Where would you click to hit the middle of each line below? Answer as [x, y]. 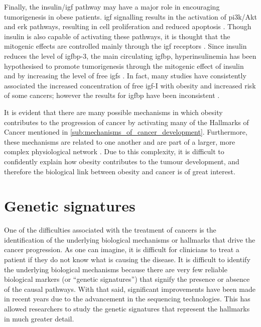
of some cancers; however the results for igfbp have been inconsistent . [112, 95]
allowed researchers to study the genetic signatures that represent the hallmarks [127, 308]
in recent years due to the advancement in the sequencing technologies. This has [127, 299]
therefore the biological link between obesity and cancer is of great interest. [120, 171]
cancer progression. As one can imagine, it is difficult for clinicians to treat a [122, 249]
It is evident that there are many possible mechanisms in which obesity [113, 112]
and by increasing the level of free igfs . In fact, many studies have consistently [125, 76]
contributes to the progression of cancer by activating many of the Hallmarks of [126, 122]
